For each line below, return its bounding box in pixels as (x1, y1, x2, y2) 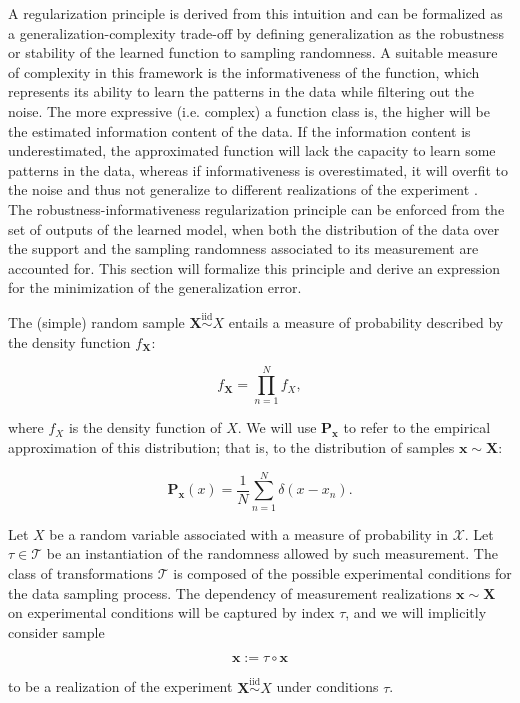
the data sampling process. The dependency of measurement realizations (8, 582, 452, 603)
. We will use (237, 417, 317, 438)
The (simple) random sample (8, 312, 185, 333)
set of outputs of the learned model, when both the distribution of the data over (8, 218, 500, 239)
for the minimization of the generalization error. (8, 277, 302, 298)
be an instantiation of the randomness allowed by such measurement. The (46, 543, 498, 564)
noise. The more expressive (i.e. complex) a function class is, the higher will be (8, 100, 490, 121)
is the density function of (68, 417, 222, 438)
